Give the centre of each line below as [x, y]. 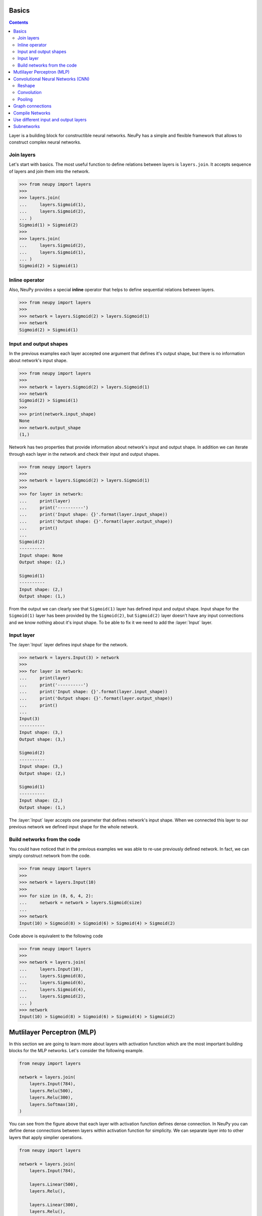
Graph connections [33, 106]
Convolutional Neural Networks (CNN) [51, 79]
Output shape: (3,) [42, 739]
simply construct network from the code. [50, 856]
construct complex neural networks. [45, 142]
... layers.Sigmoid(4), [52, 989]
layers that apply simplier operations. [46, 1137]
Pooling [25, 99]
